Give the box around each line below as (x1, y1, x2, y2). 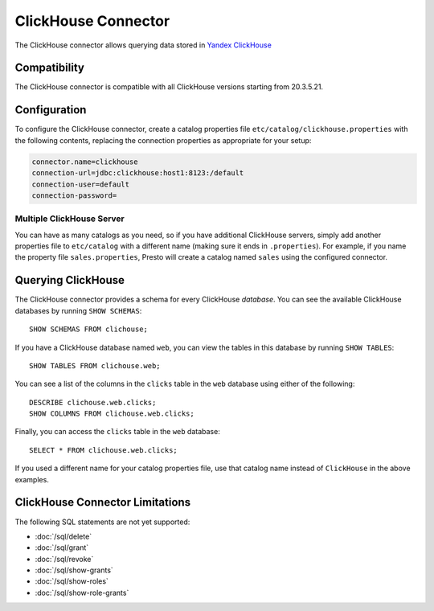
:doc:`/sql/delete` (35, 531, 92, 541)
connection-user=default (31, 179, 130, 189)
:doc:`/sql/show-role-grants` (35, 588, 129, 597)
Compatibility (14, 61, 84, 75)
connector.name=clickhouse (31, 157, 138, 166)
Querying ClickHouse (14, 273, 125, 287)
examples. (14, 474, 50, 484)
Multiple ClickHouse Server (14, 213, 125, 224)
